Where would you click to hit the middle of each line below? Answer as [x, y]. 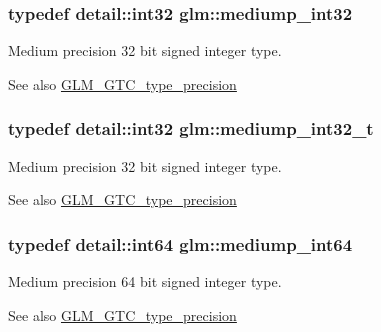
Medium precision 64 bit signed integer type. [145, 281]
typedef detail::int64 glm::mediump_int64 [180, 243]
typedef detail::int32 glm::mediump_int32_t [191, 128]
